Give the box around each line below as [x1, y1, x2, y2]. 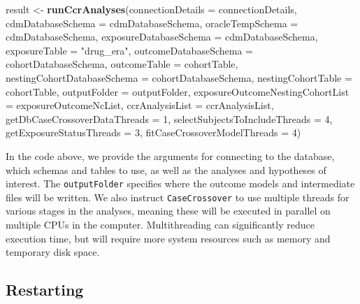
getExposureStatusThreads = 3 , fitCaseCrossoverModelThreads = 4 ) [6, 125, 301, 140]
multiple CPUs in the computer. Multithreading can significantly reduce [6, 217, 315, 232]
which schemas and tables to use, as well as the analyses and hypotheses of [6, 162, 326, 177]
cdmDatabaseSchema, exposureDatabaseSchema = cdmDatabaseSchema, [6, 29, 318, 44]
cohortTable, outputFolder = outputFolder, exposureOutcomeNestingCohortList [6, 84, 350, 99]
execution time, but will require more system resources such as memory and [6, 231, 331, 245]
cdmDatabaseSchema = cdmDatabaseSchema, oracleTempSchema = [6, 15, 298, 30]
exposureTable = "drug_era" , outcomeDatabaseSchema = [6, 43, 253, 57]
